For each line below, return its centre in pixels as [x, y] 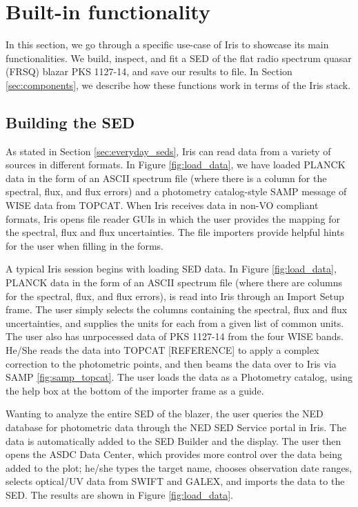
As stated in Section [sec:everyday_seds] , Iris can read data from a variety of [168, 151]
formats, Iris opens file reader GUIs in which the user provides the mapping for [173, 218]
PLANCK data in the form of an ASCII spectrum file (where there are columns [174, 282]
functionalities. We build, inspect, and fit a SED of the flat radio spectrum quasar [179, 58]
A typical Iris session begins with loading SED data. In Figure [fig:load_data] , [171, 269]
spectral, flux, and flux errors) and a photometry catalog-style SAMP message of [176, 191]
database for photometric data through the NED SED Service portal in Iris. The [176, 427]
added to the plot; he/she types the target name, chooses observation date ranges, [179, 467]
